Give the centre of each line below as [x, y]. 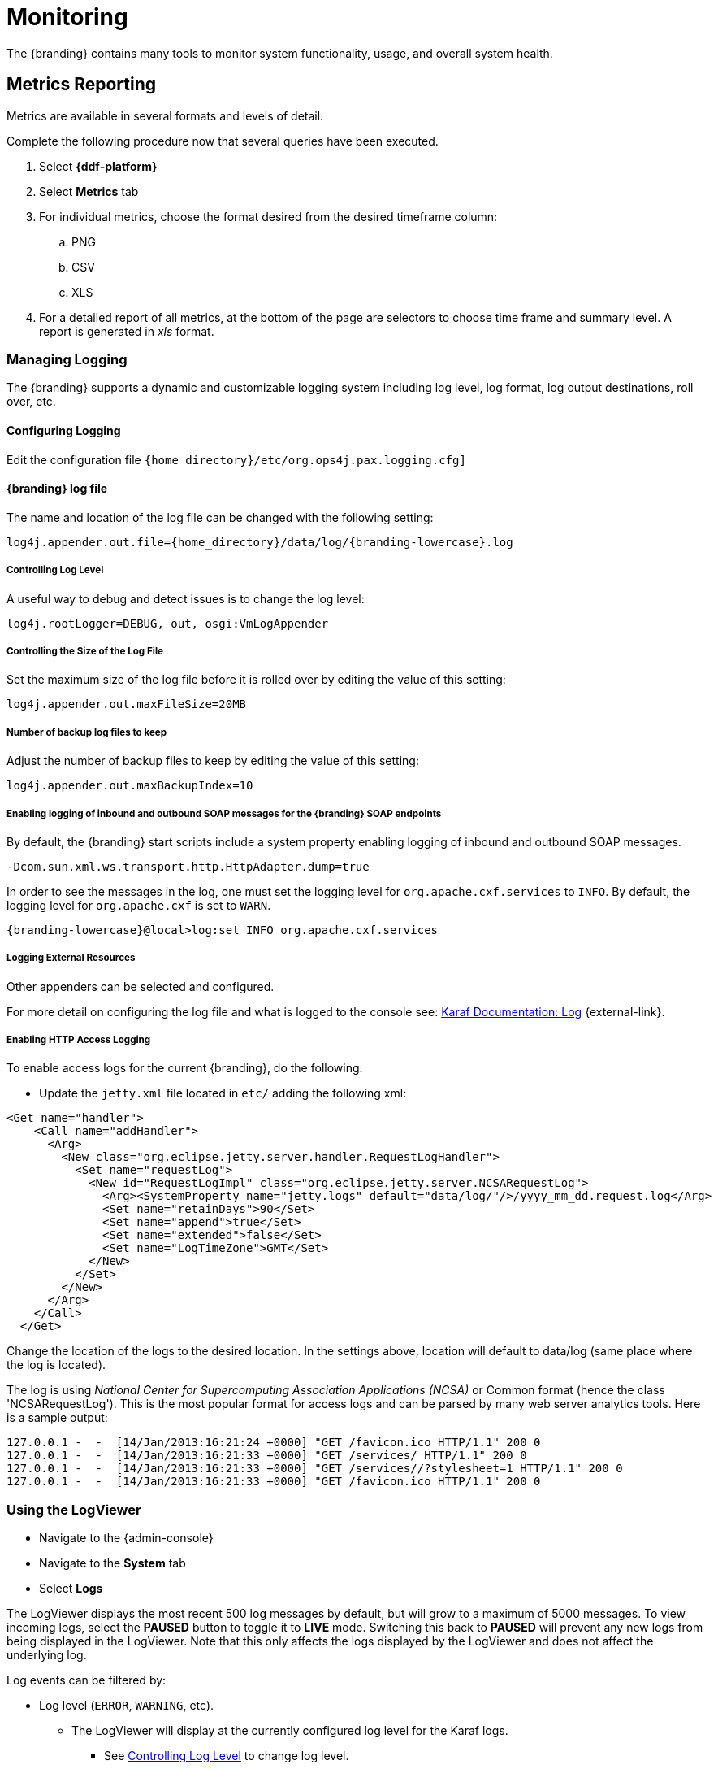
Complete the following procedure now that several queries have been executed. [223, 141]
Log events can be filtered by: [87, 1680]
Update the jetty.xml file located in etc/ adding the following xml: [223, 1093]
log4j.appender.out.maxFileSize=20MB [127, 704]
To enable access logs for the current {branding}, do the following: [185, 1068]
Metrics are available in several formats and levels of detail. [165, 115]
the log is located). [56, 1365]
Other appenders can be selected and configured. [141, 986]
